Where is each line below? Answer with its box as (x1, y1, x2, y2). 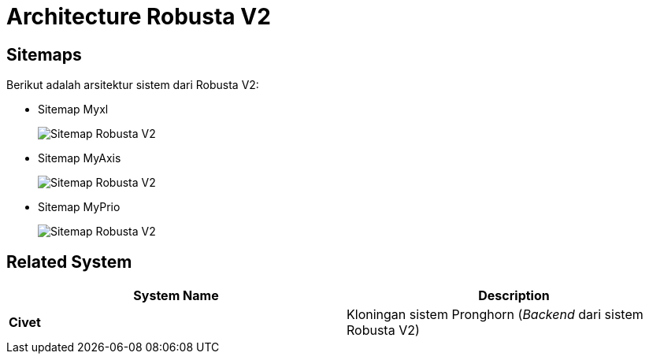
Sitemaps (6, 44, 82, 65)
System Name (133, 288, 219, 304)
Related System (6, 251, 132, 272)
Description (478, 288, 550, 304)
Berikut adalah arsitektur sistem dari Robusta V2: (6, 78, 259, 92)
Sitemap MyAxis (38, 151, 121, 165)
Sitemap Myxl (38, 102, 109, 117)
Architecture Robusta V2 (6, 3, 271, 30)
